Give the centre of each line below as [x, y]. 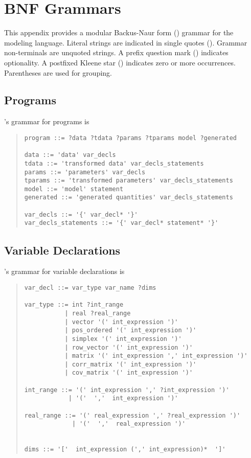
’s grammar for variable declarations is [64, 271]
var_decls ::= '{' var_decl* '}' [81, 214]
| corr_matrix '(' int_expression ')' [131, 364]
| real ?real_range [98, 313]
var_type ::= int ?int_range [74, 305]
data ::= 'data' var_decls [70, 155]
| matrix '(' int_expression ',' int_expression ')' [156, 356]
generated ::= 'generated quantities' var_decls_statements [129, 198]
